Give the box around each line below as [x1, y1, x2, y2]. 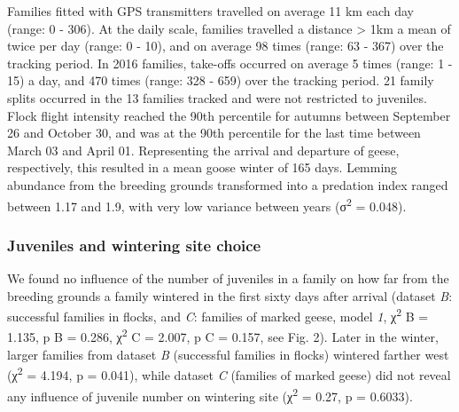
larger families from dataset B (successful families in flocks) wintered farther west [7, 345, 449, 363]
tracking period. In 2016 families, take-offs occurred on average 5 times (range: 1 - [7, 53, 453, 72]
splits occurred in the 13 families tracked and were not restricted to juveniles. [7, 88, 427, 107]
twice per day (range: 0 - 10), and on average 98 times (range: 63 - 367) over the [7, 36, 444, 55]
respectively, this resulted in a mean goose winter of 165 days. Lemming [7, 158, 398, 177]
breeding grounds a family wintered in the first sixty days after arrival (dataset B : [7, 286, 453, 305]
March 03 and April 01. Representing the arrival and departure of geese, [7, 140, 400, 159]
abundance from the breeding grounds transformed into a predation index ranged [7, 175, 448, 194]
